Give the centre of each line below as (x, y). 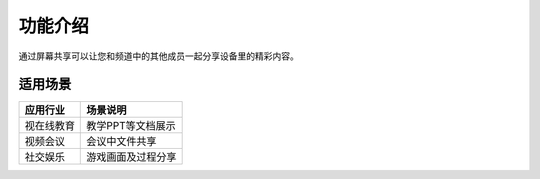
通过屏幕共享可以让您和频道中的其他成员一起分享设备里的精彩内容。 (158, 56)
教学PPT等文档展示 (131, 126)
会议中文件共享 (121, 142)
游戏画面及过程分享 (131, 157)
